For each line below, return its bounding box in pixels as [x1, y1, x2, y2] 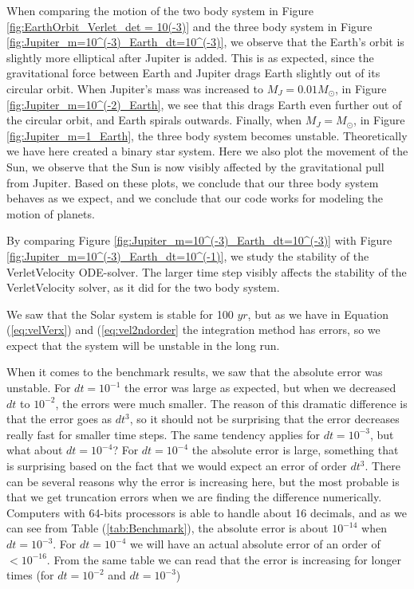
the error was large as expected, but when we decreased [124, 379, 396, 396]
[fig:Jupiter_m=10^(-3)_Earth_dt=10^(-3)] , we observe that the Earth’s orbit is [6, 33, 404, 50]
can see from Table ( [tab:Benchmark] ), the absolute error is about [6, 520, 329, 536]
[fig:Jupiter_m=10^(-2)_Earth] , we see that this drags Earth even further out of [6, 96, 402, 112]
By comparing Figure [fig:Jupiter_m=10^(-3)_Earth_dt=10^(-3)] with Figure [6, 232, 392, 249]
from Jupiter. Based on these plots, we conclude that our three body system [6, 174, 379, 190]
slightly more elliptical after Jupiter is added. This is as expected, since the [6, 49, 374, 65]
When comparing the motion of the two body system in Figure [6, 2, 314, 18]
